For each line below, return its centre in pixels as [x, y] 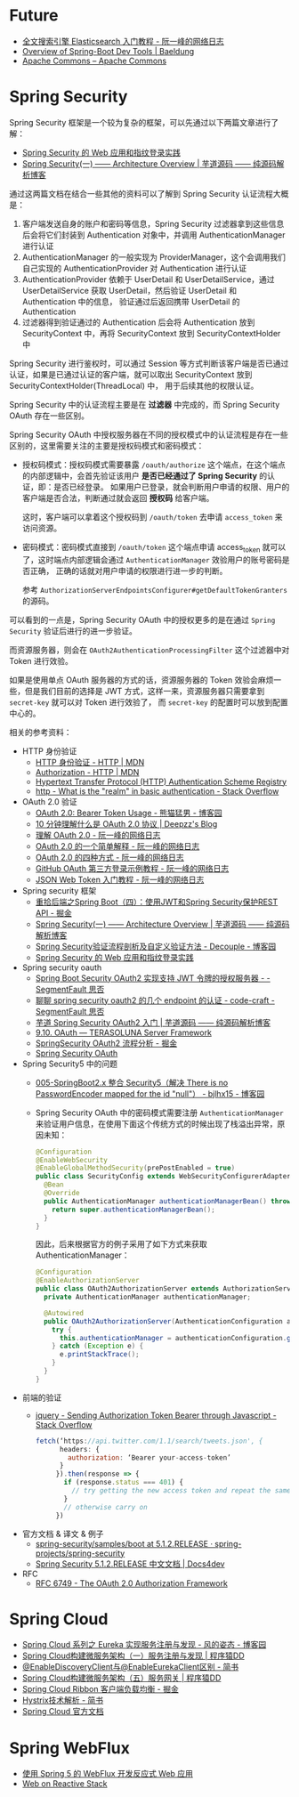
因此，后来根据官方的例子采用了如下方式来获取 [121, 1244]
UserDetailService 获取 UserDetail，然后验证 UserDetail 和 [129, 290]
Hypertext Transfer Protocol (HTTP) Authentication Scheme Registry [161, 781]
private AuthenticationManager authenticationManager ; [147, 1297]
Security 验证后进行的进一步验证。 [73, 631]
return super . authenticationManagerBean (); [133, 1210]
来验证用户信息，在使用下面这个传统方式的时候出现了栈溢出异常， [156, 1123]
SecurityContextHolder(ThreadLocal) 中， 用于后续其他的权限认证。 [134, 385]
